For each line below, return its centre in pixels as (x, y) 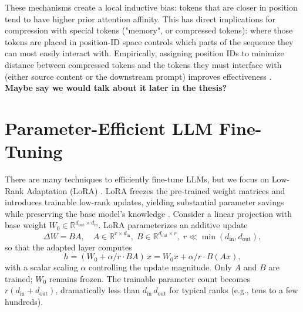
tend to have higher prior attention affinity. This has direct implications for (140, 18)
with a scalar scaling (41, 267)
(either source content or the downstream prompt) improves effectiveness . (138, 76)
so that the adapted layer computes (68, 247)
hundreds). (24, 301)
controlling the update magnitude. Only (160, 267)
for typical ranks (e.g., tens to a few (234, 290)
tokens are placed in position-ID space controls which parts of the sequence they (149, 41)
